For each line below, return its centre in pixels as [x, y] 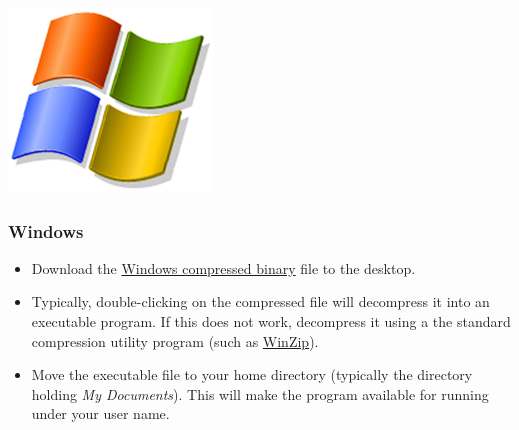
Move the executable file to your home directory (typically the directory [252, 374]
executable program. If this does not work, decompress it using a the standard [271, 321]
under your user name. [100, 413]
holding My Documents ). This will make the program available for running [260, 393]
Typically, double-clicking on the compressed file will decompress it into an [260, 301]
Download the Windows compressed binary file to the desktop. [223, 267]
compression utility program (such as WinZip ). [175, 340]
